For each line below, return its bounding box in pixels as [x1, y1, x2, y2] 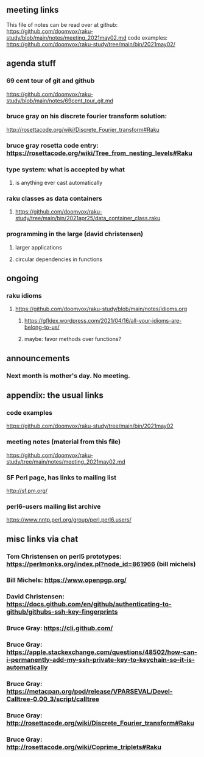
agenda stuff [6, 58, 56, 69]
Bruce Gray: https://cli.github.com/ [6, 624, 113, 633]
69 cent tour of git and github [6, 76, 95, 85]
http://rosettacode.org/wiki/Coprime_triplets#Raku [6, 742, 162, 751]
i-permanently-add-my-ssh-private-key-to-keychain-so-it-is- [6, 656, 195, 664]
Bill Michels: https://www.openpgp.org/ [6, 576, 127, 584]
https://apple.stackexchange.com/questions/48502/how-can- [6, 648, 198, 656]
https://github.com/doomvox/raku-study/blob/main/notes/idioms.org [15, 305, 188, 313]
